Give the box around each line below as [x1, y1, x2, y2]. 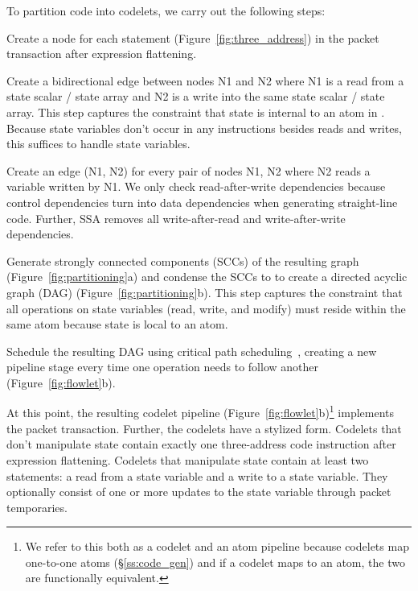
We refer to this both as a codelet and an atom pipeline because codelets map [25, 538, 409, 555]
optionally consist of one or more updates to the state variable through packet [6, 483, 391, 500]
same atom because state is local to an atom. [6, 316, 228, 333]
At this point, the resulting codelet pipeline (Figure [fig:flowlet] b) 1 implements [6, 402, 395, 421]
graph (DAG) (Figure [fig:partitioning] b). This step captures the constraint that [6, 283, 403, 300]
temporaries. [6, 498, 68, 515]
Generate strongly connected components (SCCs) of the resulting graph [6, 252, 359, 269]
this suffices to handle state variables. [6, 135, 191, 152]
